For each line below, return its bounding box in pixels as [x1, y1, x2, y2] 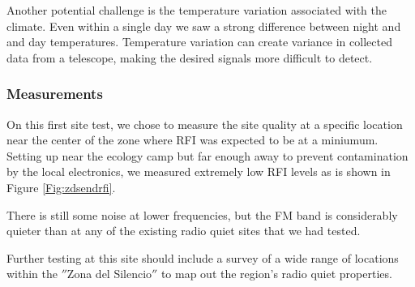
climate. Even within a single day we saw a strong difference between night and [6, 17, 401, 34]
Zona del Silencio [66, 265, 152, 282]
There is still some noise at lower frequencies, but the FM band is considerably [6, 206, 398, 223]
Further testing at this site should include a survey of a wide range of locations [6, 249, 399, 266]
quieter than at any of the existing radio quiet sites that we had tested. [6, 222, 361, 239]
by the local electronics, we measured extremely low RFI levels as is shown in [6, 163, 391, 180]
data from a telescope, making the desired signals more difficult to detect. [6, 49, 373, 66]
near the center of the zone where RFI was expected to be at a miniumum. [6, 131, 379, 148]
